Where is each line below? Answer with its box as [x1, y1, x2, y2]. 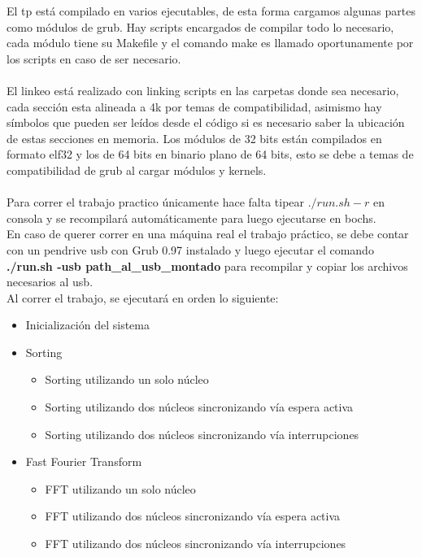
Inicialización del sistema [25, 316, 150, 333]
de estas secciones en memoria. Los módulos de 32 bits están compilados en [7, 129, 382, 146]
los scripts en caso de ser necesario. [7, 50, 181, 67]
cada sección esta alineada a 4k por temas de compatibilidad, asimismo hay [7, 98, 382, 115]
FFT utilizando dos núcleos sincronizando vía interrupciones [45, 535, 346, 552]
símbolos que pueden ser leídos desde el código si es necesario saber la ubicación [7, 114, 405, 131]
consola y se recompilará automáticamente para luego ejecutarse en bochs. [7, 209, 376, 226]
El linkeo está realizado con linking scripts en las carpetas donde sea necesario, [7, 81, 399, 98]
